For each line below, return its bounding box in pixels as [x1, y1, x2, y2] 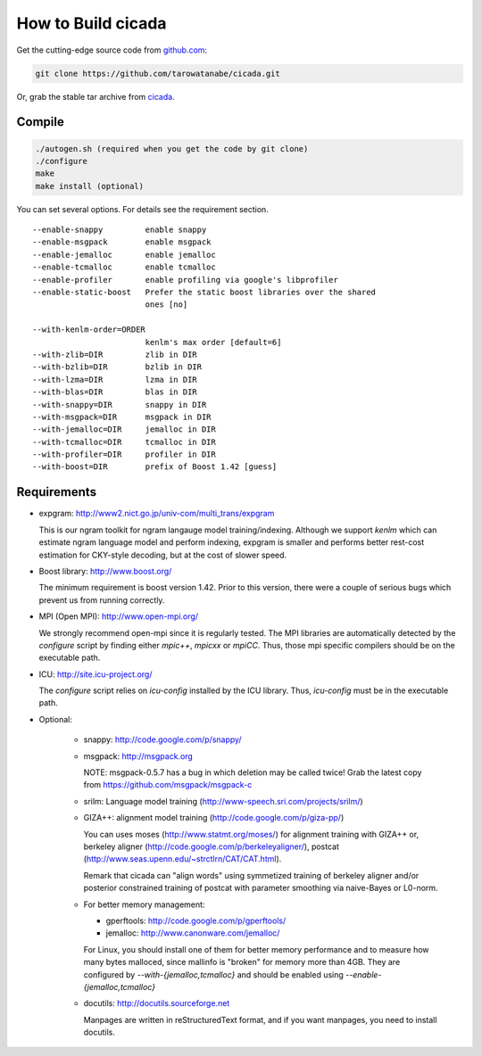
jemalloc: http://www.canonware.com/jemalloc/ [105, 928, 280, 938]
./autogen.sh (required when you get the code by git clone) [35, 144, 309, 153]
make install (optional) [35, 181, 145, 191]
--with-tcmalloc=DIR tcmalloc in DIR [32, 437, 216, 447]
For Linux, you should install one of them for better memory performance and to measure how [83, 944, 429, 954]
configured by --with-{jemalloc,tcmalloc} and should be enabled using [83, 969, 344, 980]
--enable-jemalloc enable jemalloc [32, 250, 216, 260]
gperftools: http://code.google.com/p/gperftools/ [105, 915, 287, 926]
